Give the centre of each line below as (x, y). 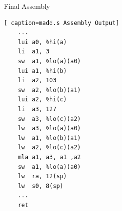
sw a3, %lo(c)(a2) (49, 119)
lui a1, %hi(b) (42, 71)
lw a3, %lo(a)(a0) (49, 129)
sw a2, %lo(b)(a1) (49, 90)
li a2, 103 (37, 81)
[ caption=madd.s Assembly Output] (62, 23)
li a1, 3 (34, 52)
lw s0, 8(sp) (41, 186)
